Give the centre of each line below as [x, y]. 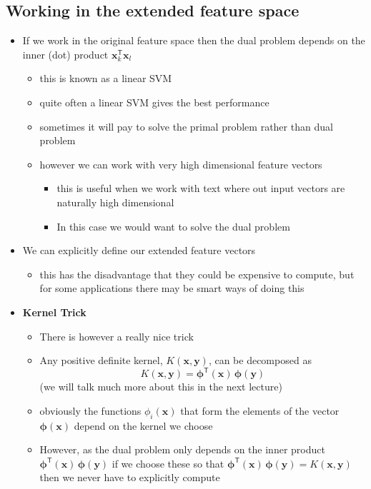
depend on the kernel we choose [143, 425]
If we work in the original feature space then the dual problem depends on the [194, 40]
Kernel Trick [54, 312]
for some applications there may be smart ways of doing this [172, 288]
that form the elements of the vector [260, 410]
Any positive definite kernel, [101, 360]
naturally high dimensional [115, 202]
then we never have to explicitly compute [130, 477]
